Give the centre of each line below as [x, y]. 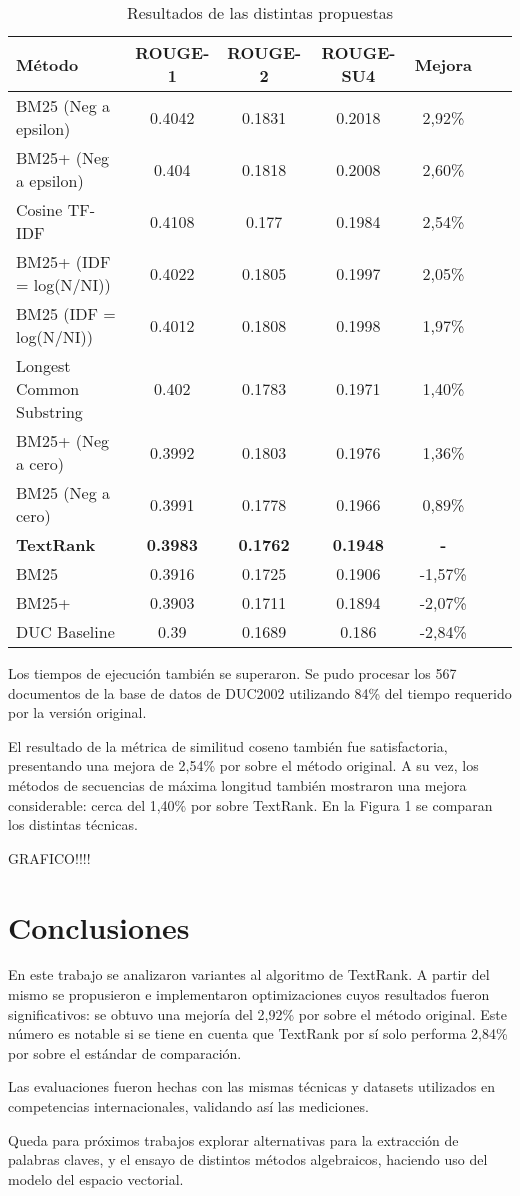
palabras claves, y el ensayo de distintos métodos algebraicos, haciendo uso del [248, 1159]
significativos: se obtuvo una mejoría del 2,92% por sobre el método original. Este [257, 1013]
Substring [49, 411]
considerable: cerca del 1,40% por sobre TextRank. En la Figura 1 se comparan [250, 804]
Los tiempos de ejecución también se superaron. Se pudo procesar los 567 [232, 673]
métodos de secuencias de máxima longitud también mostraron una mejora [237, 784]
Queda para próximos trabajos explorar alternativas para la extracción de [233, 1139]
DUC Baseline [65, 631]
